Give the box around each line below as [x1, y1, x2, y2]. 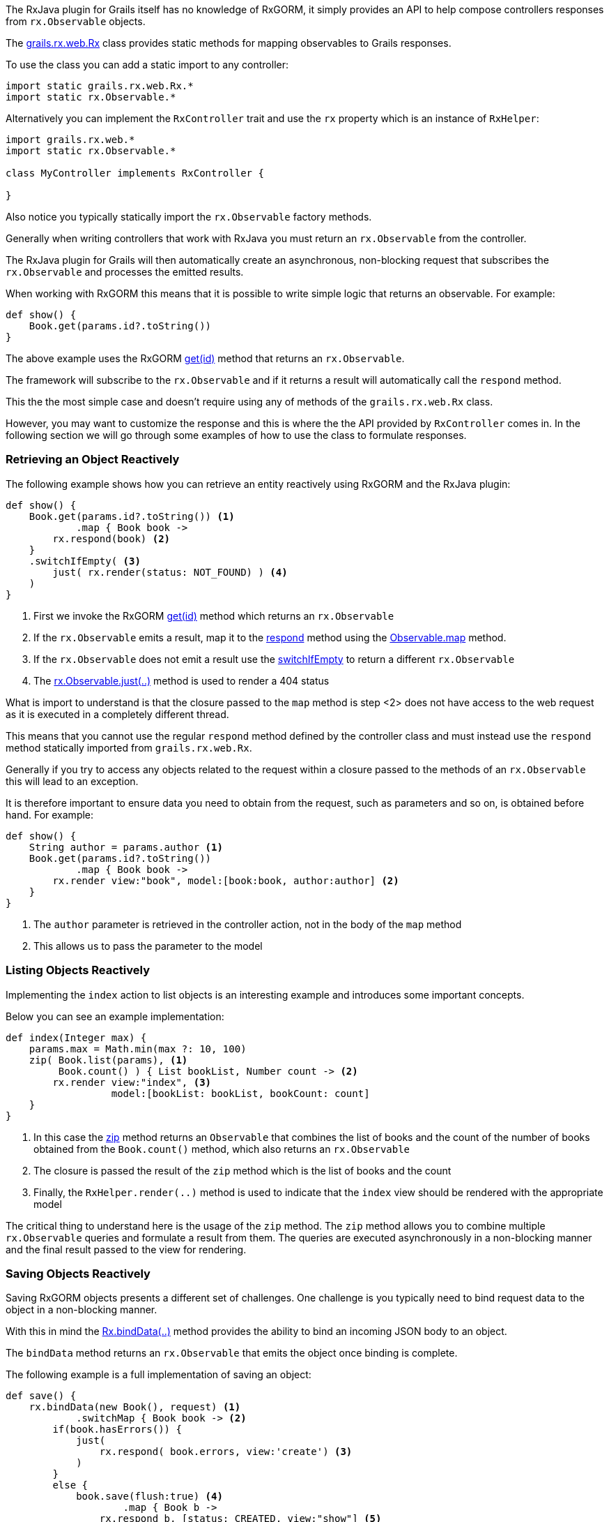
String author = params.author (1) [29, 841, 223, 853]
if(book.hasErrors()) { [52, 1424, 182, 1435]
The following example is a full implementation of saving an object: [6, 1368, 311, 1381]
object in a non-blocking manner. [6, 1304, 157, 1316]
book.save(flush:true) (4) [76, 1491, 223, 1502]
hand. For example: [6, 808, 94, 821]
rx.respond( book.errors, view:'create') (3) [99, 1446, 353, 1458]
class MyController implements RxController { [6, 167, 264, 179]
